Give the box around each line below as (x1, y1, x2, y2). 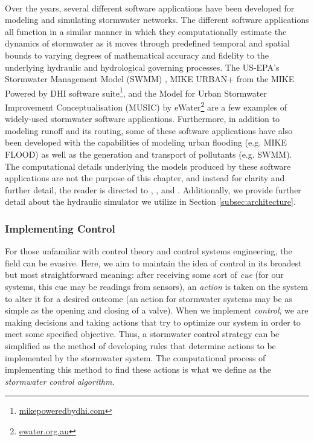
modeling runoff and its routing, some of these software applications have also (5, 124, 293, 137)
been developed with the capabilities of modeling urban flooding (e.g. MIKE (5, 136, 287, 149)
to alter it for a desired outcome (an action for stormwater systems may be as (5, 292, 292, 304)
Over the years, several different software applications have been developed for (5, 1, 295, 14)
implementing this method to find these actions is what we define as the (5, 363, 271, 376)
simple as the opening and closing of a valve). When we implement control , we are (5, 304, 309, 317)
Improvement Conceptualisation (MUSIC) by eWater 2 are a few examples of (5, 99, 287, 113)
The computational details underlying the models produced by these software (5, 159, 291, 172)
